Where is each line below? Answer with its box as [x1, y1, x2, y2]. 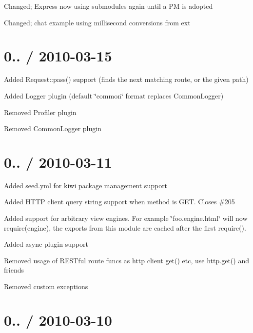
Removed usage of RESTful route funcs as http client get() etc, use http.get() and [4, 255, 249, 265]
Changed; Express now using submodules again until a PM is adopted [4, 1, 213, 11]
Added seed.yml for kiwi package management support [4, 180, 168, 190]
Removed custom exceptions [4, 281, 88, 291]
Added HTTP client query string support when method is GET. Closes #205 [4, 196, 235, 207]
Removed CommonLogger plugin [4, 123, 101, 134]
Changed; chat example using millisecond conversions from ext [4, 17, 191, 27]
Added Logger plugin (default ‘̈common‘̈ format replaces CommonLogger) [4, 90, 224, 100]
